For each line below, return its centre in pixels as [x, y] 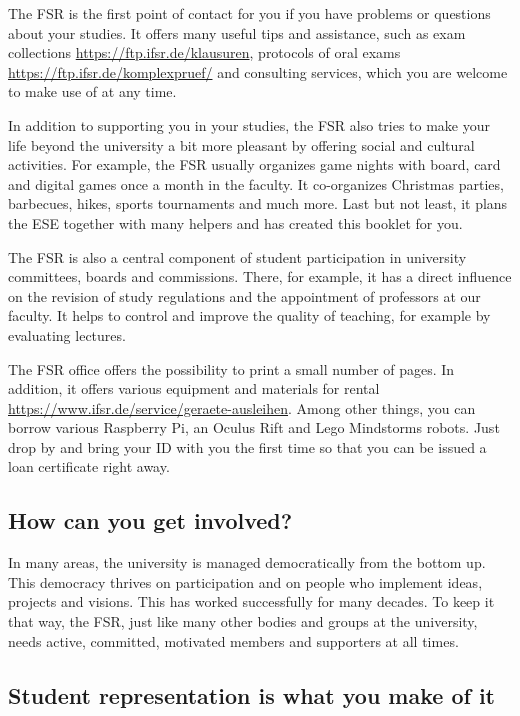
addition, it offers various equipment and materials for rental [194, 388]
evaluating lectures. [67, 334]
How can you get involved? [150, 520]
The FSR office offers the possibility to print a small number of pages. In [231, 368]
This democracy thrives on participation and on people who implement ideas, [245, 581]
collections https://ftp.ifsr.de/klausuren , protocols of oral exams [204, 52]
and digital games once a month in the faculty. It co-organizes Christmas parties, [256, 183]
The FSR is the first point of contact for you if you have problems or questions [249, 13]
